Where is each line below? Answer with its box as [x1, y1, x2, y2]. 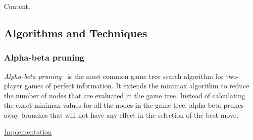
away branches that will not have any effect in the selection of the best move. [4, 109, 239, 120]
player [4, 80, 22, 91]
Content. [4, 1, 30, 11]
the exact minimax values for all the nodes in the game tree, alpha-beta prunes [4, 100, 244, 110]
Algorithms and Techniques [4, 25, 148, 40]
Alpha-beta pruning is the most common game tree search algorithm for [4, 70, 224, 81]
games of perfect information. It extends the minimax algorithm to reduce [24, 80, 250, 91]
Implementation [4, 126, 52, 137]
